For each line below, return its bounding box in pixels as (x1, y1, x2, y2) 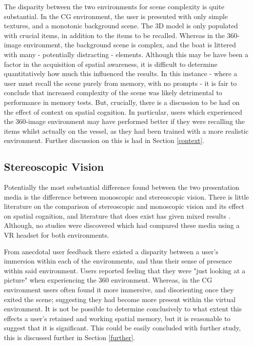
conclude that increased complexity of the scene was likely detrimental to (4, 87, 222, 98)
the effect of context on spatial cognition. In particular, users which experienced (4, 106, 242, 117)
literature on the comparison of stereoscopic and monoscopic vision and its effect (4, 201, 245, 211)
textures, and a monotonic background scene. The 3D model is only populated (4, 20, 238, 31)
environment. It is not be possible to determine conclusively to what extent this (4, 304, 242, 314)
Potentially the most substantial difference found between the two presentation (4, 182, 239, 192)
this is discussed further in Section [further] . (4, 332, 135, 343)
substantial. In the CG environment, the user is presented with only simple (4, 11, 228, 21)
